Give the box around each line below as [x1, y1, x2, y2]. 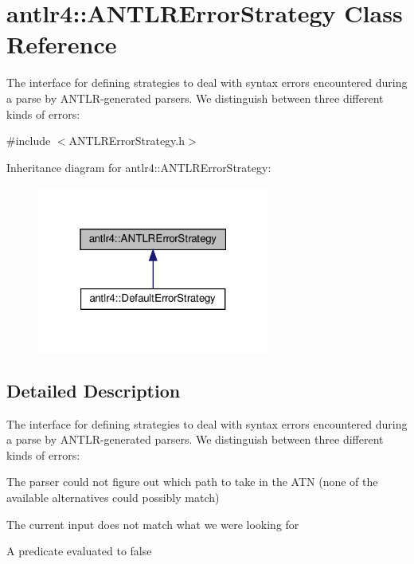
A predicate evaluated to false [6, 542, 152, 559]
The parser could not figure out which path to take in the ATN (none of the [6, 473, 378, 490]
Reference [6, 28, 117, 61]
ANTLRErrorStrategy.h [68, 132, 186, 149]
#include [6, 132, 51, 149]
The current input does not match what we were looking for [6, 515, 299, 532]
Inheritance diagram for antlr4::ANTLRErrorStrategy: [6, 159, 271, 175]
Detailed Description [6, 378, 181, 402]
